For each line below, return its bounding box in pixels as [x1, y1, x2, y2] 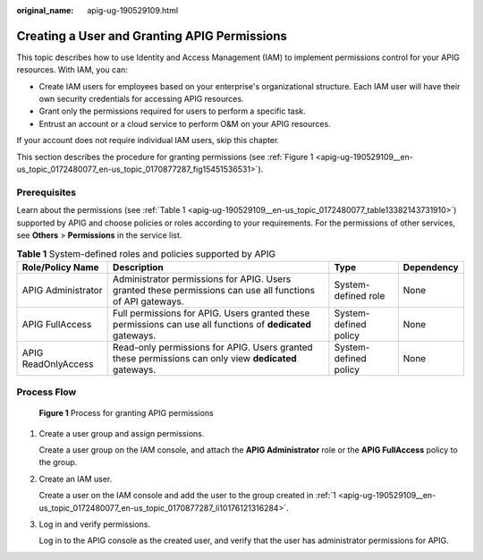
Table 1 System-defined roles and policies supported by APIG [16, 247, 276, 259]
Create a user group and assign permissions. [38, 428, 205, 438]
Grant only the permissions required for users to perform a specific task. [38, 106, 306, 116]
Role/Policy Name [21, 260, 99, 273]
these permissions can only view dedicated [112, 352, 297, 364]
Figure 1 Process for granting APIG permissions [38, 408, 214, 419]
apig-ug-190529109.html [87, 5, 179, 15]
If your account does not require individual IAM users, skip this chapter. [16, 135, 280, 146]
